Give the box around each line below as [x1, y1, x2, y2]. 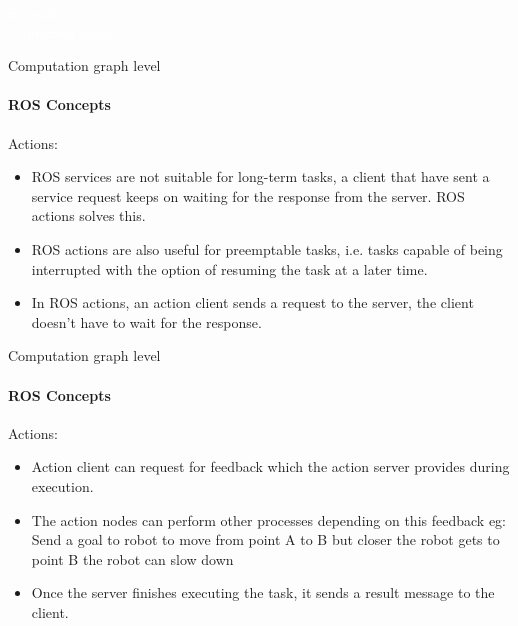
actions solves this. [31, 205, 146, 226]
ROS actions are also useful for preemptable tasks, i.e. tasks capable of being [31, 238, 503, 259]
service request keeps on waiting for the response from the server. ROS [31, 185, 465, 206]
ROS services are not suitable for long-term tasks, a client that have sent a [31, 166, 490, 187]
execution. [31, 475, 94, 496]
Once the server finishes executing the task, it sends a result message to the [31, 582, 495, 603]
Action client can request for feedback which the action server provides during [31, 456, 510, 477]
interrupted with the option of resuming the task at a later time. [31, 258, 428, 279]
